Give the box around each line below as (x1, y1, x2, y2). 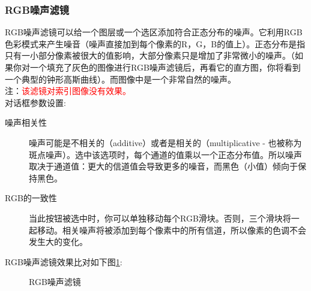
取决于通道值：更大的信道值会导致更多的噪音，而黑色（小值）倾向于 (29, 160, 298, 172)
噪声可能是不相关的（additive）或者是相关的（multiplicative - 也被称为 (29, 136, 302, 148)
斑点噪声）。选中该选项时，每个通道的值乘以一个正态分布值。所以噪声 (29, 148, 302, 160)
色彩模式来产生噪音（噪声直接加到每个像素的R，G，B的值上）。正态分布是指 (5, 37, 306, 50)
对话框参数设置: (5, 96, 66, 108)
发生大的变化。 (29, 235, 88, 248)
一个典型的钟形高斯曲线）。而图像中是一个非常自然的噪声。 (5, 72, 236, 85)
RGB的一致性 (5, 192, 57, 204)
